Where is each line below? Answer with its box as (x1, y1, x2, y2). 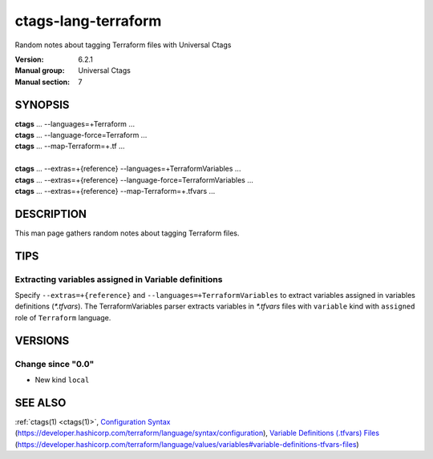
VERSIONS (14, 333, 70, 348)
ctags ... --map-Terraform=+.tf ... (14, 141, 125, 151)
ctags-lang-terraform (14, 12, 162, 30)
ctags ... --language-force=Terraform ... (14, 131, 148, 140)
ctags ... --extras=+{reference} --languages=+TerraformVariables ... (14, 164, 241, 174)
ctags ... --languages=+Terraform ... (14, 119, 136, 128)
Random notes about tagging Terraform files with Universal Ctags (14, 40, 232, 50)
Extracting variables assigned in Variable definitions (14, 273, 223, 284)
